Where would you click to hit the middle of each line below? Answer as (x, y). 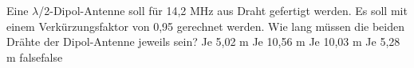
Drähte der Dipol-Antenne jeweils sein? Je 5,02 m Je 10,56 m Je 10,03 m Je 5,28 (203, 42)
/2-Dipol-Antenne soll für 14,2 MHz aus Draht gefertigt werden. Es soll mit (223, 10)
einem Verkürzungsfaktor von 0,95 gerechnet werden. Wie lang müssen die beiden (205, 26)
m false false (35, 57)
